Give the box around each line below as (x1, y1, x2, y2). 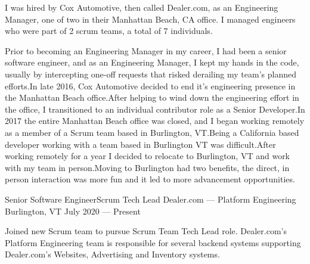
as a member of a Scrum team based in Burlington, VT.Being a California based (5, 126, 299, 138)
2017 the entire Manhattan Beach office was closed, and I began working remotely (5, 114, 305, 127)
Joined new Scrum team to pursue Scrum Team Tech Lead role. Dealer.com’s (5, 225, 287, 237)
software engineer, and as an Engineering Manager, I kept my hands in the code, (5, 56, 299, 69)
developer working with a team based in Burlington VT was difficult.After (5, 138, 276, 150)
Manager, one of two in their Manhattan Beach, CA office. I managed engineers (5, 13, 296, 25)
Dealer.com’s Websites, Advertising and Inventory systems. (5, 248, 220, 260)
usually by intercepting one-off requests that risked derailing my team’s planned (5, 67, 296, 80)
